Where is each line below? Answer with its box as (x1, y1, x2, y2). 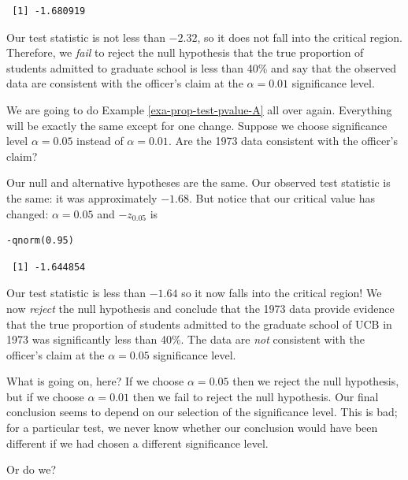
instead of (76, 132, 124, 149)
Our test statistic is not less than (6, 28, 165, 45)
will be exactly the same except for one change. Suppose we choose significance (6, 117, 388, 133)
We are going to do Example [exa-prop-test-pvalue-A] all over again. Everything (6, 101, 392, 117)
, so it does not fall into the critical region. (197, 28, 402, 45)
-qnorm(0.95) (6, 235, 74, 247)
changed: (6, 205, 49, 221)
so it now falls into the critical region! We (181, 285, 382, 301)
